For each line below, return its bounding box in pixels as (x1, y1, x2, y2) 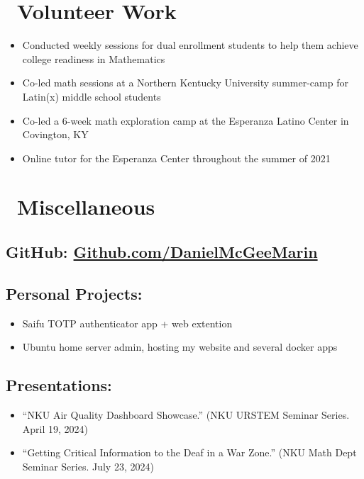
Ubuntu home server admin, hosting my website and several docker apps (22, 339, 338, 354)
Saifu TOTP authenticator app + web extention (22, 315, 233, 330)
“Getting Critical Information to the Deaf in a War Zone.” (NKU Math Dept (22, 445, 357, 460)
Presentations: (6, 374, 112, 396)
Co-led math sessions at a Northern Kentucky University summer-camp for (22, 75, 348, 90)
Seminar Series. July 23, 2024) (22, 458, 154, 473)
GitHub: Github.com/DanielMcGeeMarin (6, 241, 318, 263)
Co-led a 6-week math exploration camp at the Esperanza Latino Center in (22, 113, 349, 128)
